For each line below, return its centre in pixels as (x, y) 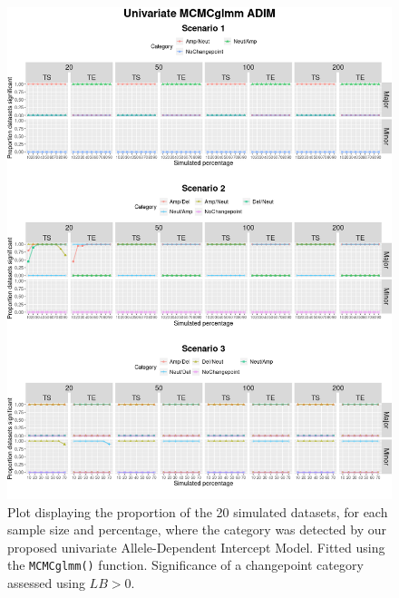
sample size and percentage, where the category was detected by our (197, 529)
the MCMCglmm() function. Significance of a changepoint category (185, 565)
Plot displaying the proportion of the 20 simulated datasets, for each (198, 511)
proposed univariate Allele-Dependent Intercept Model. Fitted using (196, 547)
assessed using (46, 583)
